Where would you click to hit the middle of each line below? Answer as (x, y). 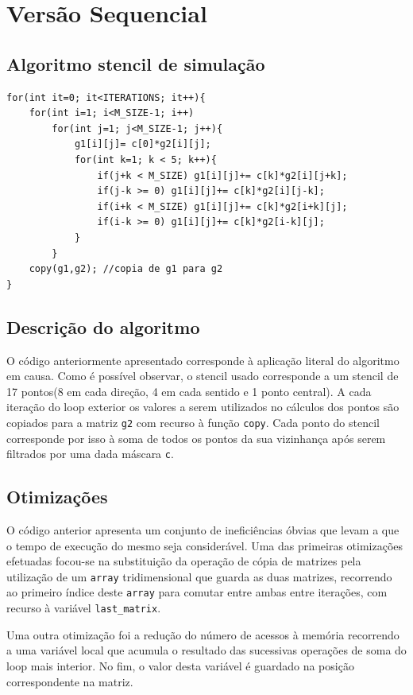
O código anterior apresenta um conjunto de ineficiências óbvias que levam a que (203, 529)
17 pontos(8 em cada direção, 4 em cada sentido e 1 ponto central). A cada (189, 391)
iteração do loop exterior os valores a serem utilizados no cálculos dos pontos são (203, 407)
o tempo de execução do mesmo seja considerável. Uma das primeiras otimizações (205, 545)
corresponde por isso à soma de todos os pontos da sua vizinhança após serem (196, 438)
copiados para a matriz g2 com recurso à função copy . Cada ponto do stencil (193, 422)
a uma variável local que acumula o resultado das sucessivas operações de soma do (206, 650)
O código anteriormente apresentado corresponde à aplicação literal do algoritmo (203, 360)
